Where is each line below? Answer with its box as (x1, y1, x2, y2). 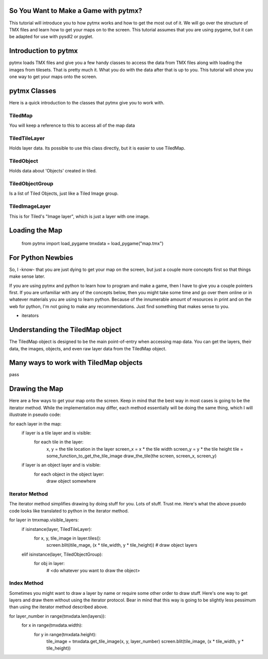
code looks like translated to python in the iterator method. (9, 507, 129, 514)
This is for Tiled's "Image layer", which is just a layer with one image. (9, 213, 150, 219)
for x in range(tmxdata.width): (21, 622, 83, 628)
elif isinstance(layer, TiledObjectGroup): (21, 551, 103, 557)
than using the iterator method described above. (9, 604, 108, 610)
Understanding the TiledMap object (9, 326, 122, 334)
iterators (21, 313, 39, 319)
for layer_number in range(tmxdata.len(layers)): (9, 613, 106, 619)
